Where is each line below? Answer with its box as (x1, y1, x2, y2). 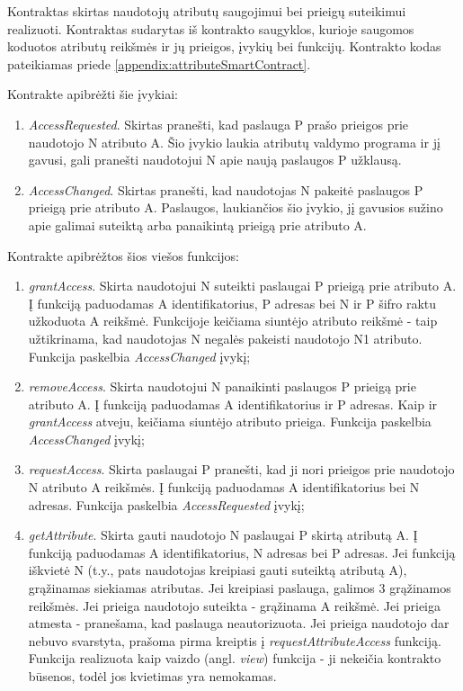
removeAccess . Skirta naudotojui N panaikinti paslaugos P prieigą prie (28, 377, 416, 396)
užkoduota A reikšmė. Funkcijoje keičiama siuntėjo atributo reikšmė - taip (28, 311, 438, 330)
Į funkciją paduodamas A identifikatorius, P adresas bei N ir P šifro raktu (28, 293, 437, 312)
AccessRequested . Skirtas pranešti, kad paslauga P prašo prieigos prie (28, 114, 409, 133)
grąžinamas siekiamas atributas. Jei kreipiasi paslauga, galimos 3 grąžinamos (28, 579, 451, 597)
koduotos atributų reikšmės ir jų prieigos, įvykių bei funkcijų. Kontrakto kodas (7, 37, 441, 56)
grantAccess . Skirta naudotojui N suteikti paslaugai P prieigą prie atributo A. (28, 276, 457, 295)
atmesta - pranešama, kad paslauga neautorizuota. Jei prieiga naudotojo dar (28, 614, 450, 633)
